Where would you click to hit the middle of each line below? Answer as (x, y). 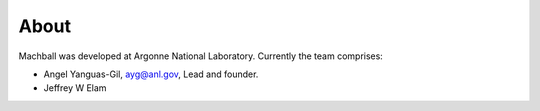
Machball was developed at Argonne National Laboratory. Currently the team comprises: (201, 56)
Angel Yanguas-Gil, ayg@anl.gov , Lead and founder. (151, 74)
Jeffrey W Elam (75, 88)
